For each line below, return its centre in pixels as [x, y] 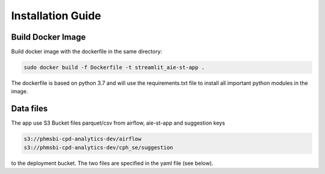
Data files [29, 109]
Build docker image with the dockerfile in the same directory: [87, 52]
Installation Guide [56, 16]
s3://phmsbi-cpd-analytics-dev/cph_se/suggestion [98, 147]
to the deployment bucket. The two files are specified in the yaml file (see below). [112, 163]
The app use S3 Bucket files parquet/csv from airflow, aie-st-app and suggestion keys [118, 123]
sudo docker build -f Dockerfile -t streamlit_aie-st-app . [114, 67]
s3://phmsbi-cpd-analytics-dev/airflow [82, 139]
